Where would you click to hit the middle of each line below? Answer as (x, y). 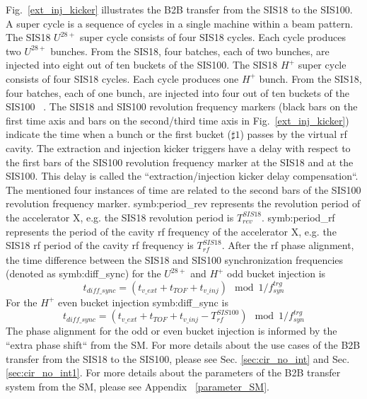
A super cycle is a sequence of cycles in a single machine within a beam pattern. (180, 23)
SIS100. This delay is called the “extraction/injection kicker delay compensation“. (182, 176)
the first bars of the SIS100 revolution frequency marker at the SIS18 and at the (180, 162)
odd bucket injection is (276, 273)
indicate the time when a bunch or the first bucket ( (119, 134)
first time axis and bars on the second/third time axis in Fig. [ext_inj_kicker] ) (177, 120)
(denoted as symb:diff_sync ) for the (83, 273)
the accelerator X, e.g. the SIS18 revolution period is (120, 217)
